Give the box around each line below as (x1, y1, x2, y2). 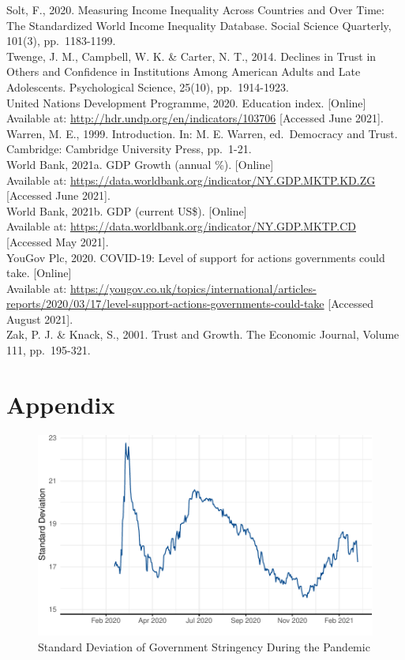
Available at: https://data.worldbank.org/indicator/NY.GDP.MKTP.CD (6, 218, 356, 234)
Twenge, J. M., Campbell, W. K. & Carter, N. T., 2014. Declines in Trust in (6, 47, 377, 64)
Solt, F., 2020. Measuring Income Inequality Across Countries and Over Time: (6, 2, 384, 17)
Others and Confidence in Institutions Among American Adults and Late (6, 63, 361, 80)
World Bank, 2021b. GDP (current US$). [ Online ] (6, 202, 247, 219)
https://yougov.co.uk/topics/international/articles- (69, 279, 317, 296)
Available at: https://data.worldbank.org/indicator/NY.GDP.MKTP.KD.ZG (6, 171, 376, 188)
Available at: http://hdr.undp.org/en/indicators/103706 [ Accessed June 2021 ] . (6, 110, 384, 126)
